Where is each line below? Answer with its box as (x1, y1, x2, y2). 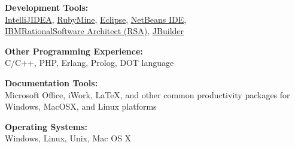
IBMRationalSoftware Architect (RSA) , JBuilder (5, 25, 184, 37)
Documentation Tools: (5, 76, 98, 89)
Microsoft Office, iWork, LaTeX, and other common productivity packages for (5, 88, 290, 101)
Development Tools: (5, 1, 89, 13)
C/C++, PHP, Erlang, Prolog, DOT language (5, 56, 174, 69)
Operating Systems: (5, 120, 88, 132)
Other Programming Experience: (5, 44, 143, 57)
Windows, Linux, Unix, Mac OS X (5, 132, 132, 144)
